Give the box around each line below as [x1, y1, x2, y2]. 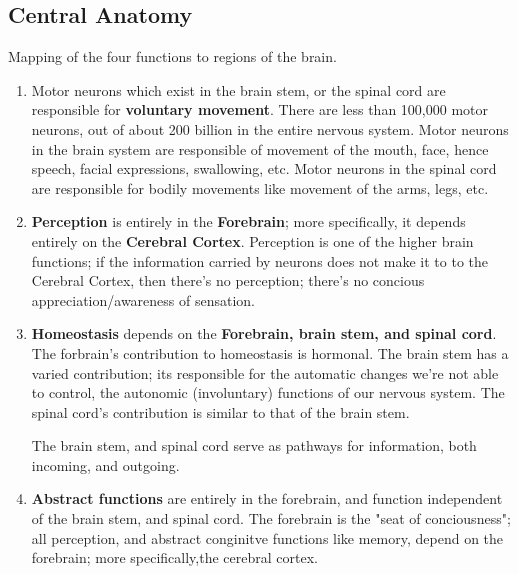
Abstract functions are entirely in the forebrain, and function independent [31, 488, 503, 509]
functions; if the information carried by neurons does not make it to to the [31, 250, 488, 271]
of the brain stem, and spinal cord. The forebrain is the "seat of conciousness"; [31, 508, 511, 529]
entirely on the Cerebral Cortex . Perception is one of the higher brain [31, 230, 474, 251]
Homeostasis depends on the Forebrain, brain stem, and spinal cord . [31, 323, 497, 344]
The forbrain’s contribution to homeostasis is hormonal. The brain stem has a [31, 342, 509, 363]
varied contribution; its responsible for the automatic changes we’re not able [31, 362, 499, 383]
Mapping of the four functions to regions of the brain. [8, 46, 337, 67]
